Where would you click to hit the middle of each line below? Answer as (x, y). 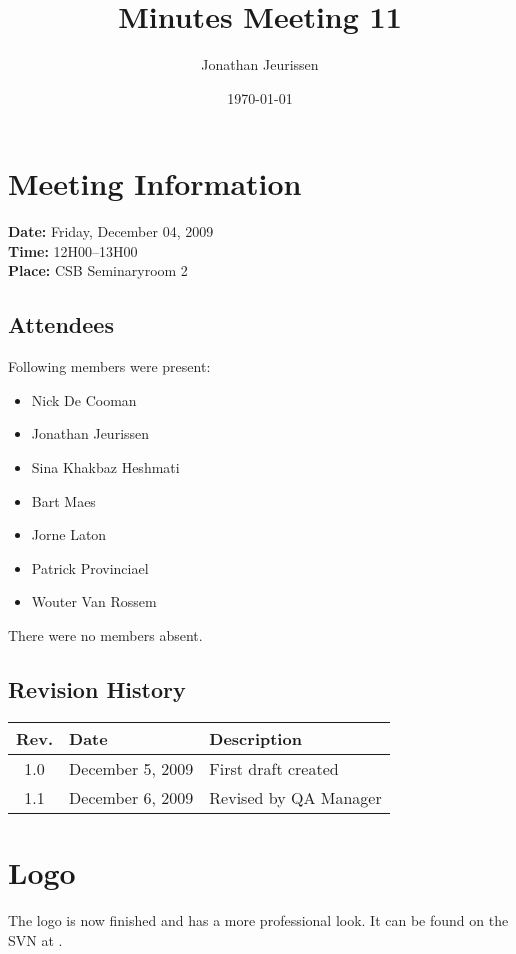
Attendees (61, 324)
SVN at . (35, 939)
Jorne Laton (69, 534)
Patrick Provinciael (90, 567)
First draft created (274, 768)
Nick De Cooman (84, 399)
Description (255, 738)
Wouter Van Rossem (94, 601)
